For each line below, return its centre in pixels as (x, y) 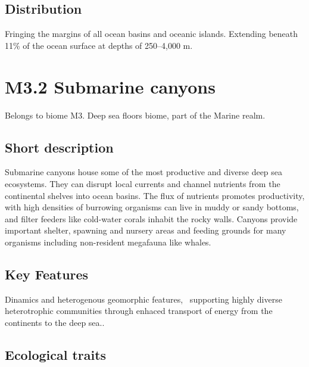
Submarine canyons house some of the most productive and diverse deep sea (144, 172)
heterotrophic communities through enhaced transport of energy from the (139, 311)
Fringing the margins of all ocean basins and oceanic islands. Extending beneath (152, 34)
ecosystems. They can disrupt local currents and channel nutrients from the (143, 183)
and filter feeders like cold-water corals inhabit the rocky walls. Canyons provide (151, 218)
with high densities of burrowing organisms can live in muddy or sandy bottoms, (152, 207)
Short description (59, 147)
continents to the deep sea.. (55, 322)
